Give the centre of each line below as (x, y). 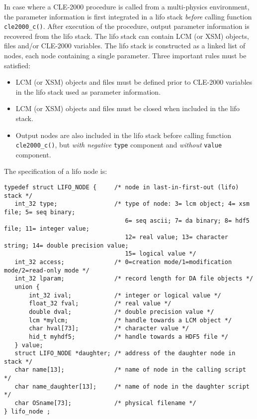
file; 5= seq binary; (40, 212)
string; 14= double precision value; (66, 245)
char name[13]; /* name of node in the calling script (130, 370)
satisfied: (17, 65)
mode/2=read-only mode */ (47, 270)
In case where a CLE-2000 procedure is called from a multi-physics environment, (127, 6)
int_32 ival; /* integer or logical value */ (125, 295)
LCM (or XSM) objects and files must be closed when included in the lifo (128, 108)
